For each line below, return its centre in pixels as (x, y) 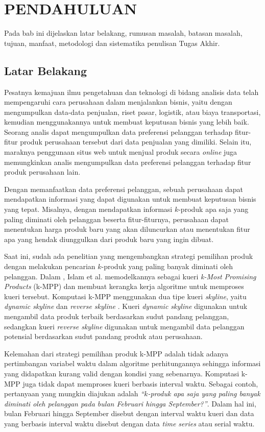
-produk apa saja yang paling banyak (204, 393)
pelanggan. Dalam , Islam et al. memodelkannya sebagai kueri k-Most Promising (130, 276)
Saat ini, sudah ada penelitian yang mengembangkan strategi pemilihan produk (129, 256)
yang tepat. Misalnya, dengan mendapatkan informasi (88, 209)
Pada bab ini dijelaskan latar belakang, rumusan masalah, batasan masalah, (123, 33)
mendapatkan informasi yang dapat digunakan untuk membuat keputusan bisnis (130, 199)
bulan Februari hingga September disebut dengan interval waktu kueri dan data (129, 413)
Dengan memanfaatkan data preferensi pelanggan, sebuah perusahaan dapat (124, 189)
